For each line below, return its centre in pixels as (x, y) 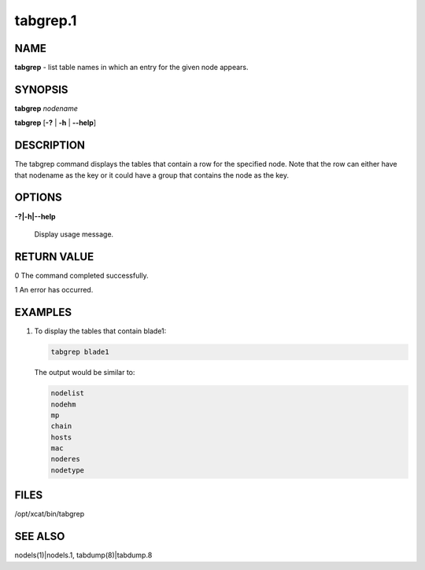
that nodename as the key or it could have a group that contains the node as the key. (152, 175)
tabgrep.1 (46, 20)
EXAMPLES (43, 313)
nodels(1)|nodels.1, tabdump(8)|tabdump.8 (83, 555)
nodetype (68, 470)
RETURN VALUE (54, 257)
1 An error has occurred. (54, 290)
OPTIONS (38, 198)
